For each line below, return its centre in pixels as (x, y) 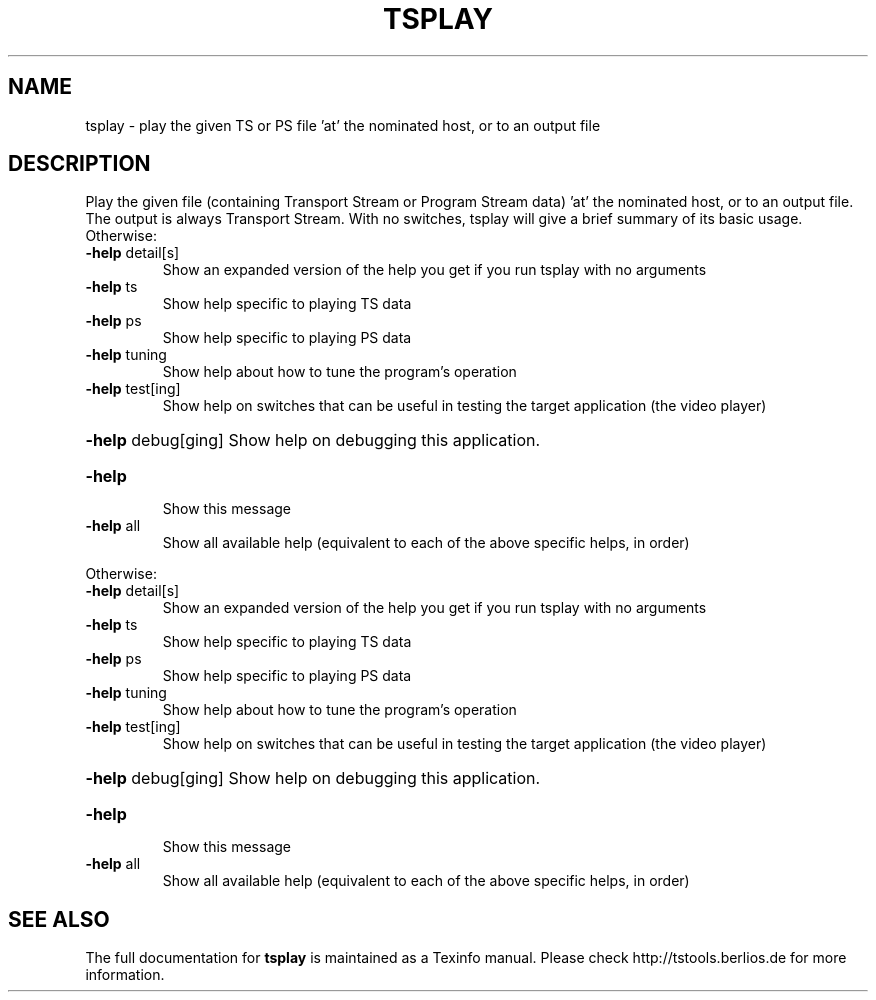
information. (125, 975)
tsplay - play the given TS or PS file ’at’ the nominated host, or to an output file (343, 125)
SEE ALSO (59, 919)
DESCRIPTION (79, 164)
